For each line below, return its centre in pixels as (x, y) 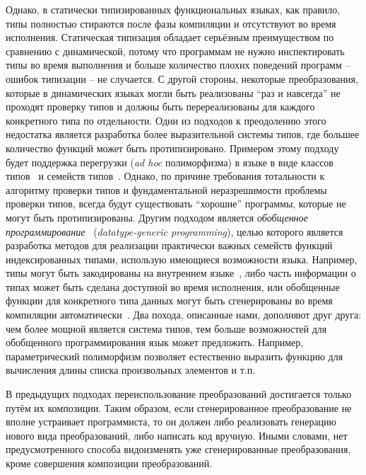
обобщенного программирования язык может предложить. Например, (155, 342)
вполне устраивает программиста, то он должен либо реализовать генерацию (171, 422)
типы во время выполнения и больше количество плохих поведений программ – (178, 65)
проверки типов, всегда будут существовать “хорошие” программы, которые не (176, 204)
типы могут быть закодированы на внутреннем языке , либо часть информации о (181, 273)
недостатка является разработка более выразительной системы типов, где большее (183, 134)
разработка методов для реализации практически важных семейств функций (169, 245)
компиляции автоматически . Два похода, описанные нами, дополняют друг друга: (184, 315)
